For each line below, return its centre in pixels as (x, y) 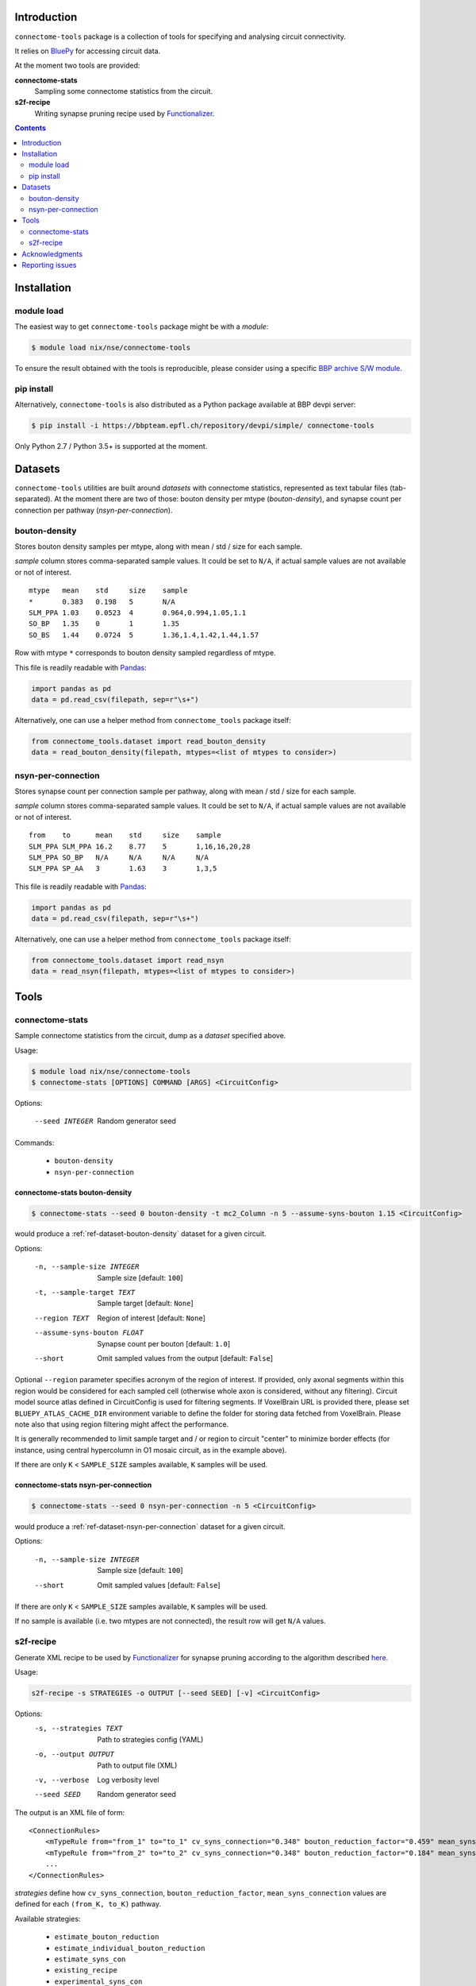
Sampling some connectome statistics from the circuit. (124, 91)
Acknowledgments (52, 253)
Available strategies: (48, 1918)
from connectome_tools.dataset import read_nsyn (128, 960)
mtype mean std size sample (108, 591)
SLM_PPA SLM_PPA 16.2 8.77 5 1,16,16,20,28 (140, 846)
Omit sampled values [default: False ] (159, 1585)
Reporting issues (49, 265)
